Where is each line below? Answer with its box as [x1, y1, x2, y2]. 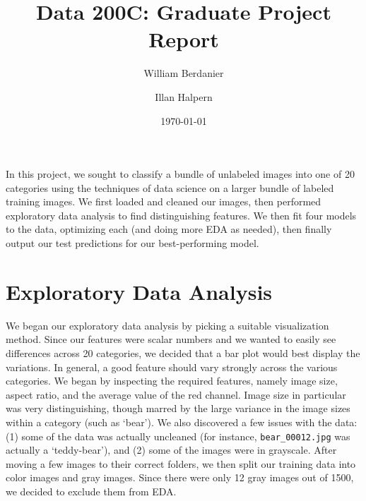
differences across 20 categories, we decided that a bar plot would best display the [6, 345, 360, 360]
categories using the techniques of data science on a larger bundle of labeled [6, 180, 334, 195]
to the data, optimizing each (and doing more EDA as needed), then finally [6, 222, 332, 236]
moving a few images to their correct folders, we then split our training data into [6, 456, 356, 471]
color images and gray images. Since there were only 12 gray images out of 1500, [6, 470, 354, 485]
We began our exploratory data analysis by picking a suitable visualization [6, 318, 329, 332]
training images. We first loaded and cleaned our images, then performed [6, 194, 321, 209]
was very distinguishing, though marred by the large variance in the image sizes [6, 401, 350, 416]
